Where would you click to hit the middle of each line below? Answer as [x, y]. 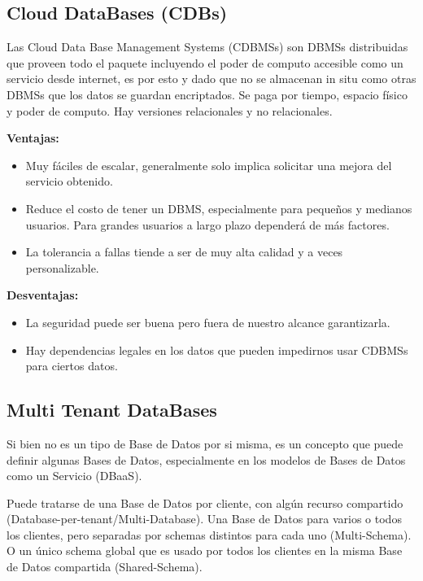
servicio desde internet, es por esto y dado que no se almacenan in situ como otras [211, 79]
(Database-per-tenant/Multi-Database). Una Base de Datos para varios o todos [204, 519]
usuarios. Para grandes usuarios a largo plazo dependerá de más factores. [207, 224]
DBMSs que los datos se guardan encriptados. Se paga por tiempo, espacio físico [207, 94]
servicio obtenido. [69, 181]
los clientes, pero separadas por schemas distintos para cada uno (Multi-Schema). [209, 534]
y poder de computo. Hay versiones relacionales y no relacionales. [170, 110]
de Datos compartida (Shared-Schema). [105, 567]
